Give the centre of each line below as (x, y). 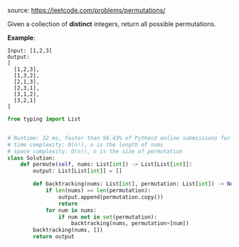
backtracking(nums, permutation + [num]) (130, 224)
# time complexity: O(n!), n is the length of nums (85, 145)
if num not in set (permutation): (108, 217)
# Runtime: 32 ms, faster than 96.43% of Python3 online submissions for (119, 138)
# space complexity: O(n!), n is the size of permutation (95, 151)
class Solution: (31, 158)
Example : (21, 38)
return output (54, 237)
